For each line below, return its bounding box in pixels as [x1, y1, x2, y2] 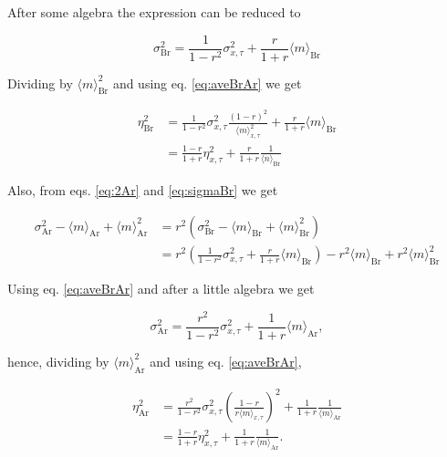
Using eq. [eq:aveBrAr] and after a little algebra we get [7, 279, 315, 298]
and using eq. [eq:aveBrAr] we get [112, 73, 302, 92]
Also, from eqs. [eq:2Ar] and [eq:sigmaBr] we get [7, 181, 278, 199]
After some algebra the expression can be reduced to [7, 3, 301, 21]
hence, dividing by [7, 351, 109, 370]
